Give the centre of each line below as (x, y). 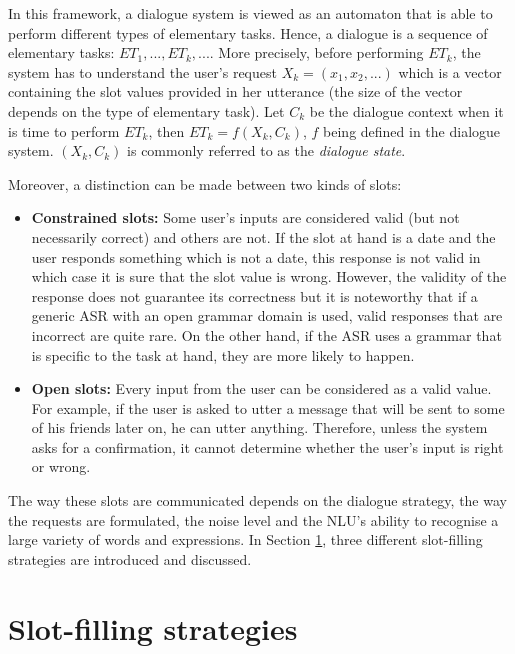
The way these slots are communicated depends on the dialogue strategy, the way (257, 500)
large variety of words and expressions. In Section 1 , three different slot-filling (245, 539)
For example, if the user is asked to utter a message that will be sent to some (268, 407)
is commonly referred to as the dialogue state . (266, 150)
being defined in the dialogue (412, 130)
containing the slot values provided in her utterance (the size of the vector (235, 91)
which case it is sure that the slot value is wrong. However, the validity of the (269, 276)
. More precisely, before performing (316, 52)
